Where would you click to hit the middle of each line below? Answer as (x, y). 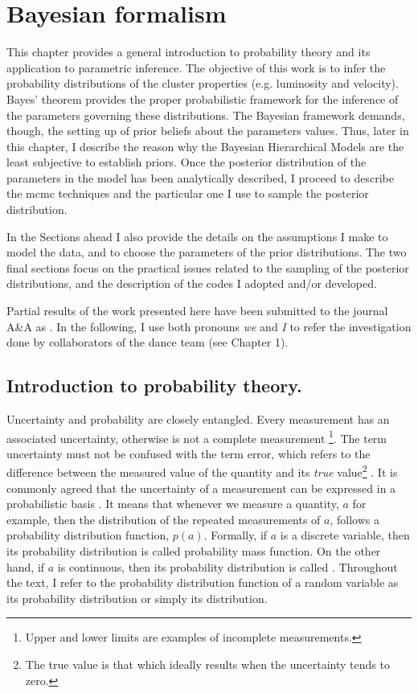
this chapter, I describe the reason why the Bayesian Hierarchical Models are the (205, 146)
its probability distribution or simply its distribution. (137, 598)
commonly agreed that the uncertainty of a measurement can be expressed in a (201, 488)
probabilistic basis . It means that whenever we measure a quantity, (173, 504)
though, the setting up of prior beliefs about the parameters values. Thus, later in (208, 131)
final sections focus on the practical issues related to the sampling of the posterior (208, 267)
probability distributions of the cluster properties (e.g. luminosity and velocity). (203, 83)
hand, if (26, 566)
